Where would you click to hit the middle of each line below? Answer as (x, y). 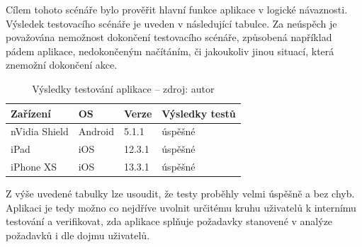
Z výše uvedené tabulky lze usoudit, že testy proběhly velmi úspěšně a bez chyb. (180, 194)
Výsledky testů (199, 113)
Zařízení (31, 113)
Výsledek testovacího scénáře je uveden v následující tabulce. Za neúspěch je (171, 23)
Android (96, 131)
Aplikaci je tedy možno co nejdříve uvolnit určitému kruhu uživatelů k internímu (181, 207)
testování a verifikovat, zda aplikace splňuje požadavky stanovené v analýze (169, 221)
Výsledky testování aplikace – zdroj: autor (123, 88)
